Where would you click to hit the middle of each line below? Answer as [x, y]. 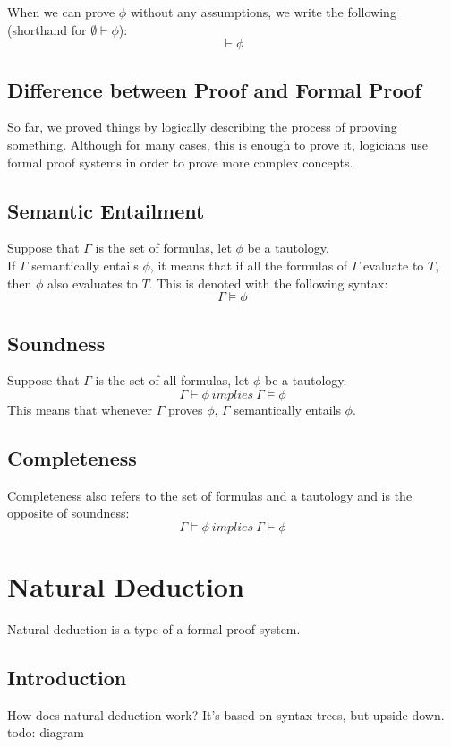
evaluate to [394, 265]
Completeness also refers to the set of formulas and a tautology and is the [210, 495]
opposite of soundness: [68, 513]
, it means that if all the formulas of [249, 265]
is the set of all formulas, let [172, 380]
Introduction [67, 678]
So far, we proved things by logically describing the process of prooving [202, 127]
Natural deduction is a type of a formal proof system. [154, 629]
